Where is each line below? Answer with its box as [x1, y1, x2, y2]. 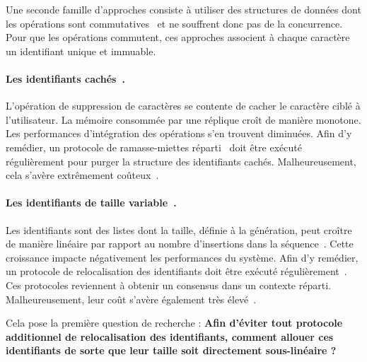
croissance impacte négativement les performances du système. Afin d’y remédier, [6, 250, 359, 264]
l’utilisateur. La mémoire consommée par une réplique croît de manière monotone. [6, 112, 361, 127]
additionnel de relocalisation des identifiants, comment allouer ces [6, 329, 334, 344]
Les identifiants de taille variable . [6, 195, 177, 210]
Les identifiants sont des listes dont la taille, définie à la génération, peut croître [6, 222, 352, 237]
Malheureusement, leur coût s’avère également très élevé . [6, 291, 257, 306]
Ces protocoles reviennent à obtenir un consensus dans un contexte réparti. [6, 277, 331, 292]
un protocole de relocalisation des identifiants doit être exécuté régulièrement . [6, 264, 347, 279]
